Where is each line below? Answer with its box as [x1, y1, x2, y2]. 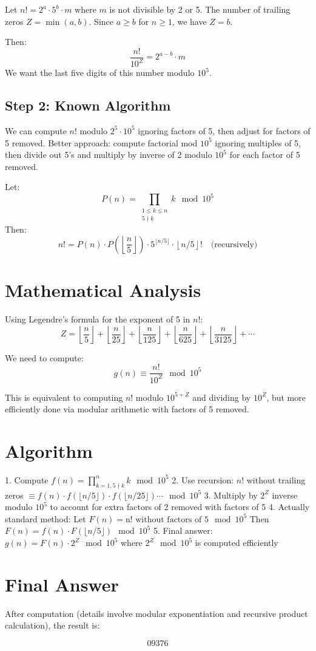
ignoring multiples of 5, [215, 136, 301, 149]
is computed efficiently [195, 536, 278, 549]
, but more [266, 390, 306, 403]
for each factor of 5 [229, 148, 300, 161]
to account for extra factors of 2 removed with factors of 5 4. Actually [50, 500, 310, 513]
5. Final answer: [153, 524, 213, 537]
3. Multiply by [204, 488, 258, 501]
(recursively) [210, 240, 258, 249]
